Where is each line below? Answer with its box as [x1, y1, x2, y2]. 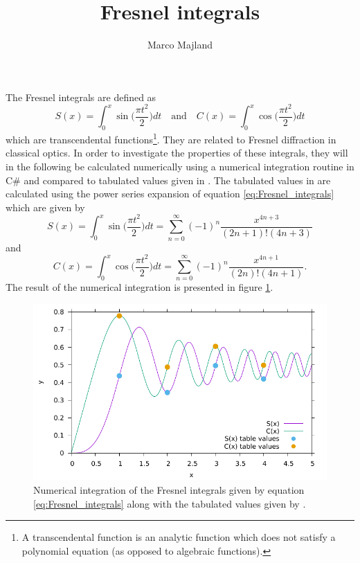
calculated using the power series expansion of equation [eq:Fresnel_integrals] [6, 186, 334, 201]
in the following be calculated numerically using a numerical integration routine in [6, 159, 354, 173]
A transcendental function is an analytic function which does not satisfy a [21, 530, 336, 544]
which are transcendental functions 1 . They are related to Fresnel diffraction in [6, 130, 336, 146]
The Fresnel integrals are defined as [6, 89, 156, 104]
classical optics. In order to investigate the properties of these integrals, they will [6, 145, 348, 160]
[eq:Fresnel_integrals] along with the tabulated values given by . [33, 496, 306, 510]
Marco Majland [147, 37, 213, 52]
